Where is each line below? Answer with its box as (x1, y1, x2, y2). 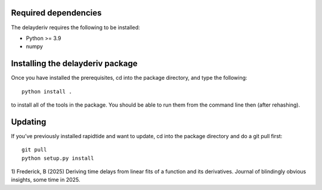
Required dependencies (11, 8, 102, 18)
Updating (11, 117, 47, 127)
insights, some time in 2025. (11, 176, 80, 183)
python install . (21, 88, 72, 95)
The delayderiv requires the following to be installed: (11, 24, 140, 31)
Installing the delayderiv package (11, 58, 138, 68)
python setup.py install (21, 155, 94, 161)
